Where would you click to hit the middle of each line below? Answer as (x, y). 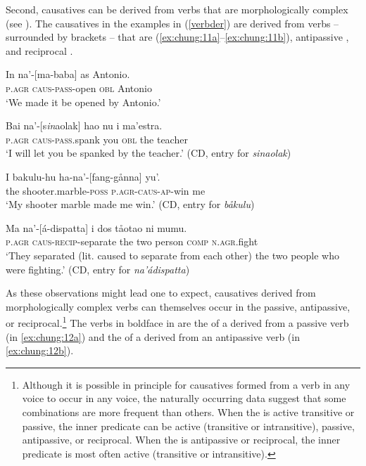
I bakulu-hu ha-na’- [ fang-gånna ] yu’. (83, 176)
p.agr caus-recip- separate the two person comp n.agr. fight (132, 241)
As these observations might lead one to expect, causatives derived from (161, 293)
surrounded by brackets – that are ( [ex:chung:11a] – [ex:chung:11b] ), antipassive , (177, 37)
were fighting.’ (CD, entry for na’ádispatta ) (98, 269)
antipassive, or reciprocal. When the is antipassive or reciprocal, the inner (181, 440)
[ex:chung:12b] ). (40, 350)
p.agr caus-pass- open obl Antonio (79, 88)
